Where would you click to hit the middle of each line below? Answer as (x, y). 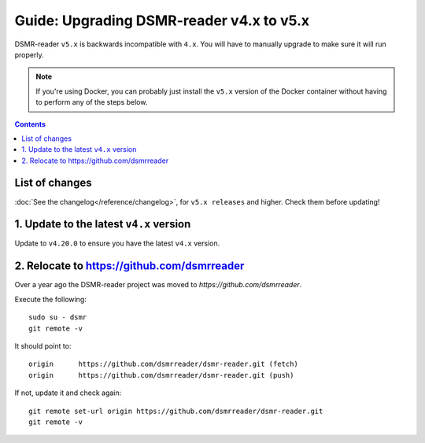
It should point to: (43, 345)
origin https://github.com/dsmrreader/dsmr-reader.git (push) (161, 375)
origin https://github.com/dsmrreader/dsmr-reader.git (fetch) (163, 364)
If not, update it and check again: (68, 393)
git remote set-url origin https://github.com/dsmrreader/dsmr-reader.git (176, 411)
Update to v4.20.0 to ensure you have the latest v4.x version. (117, 243)
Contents (30, 124)
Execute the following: (50, 299)
